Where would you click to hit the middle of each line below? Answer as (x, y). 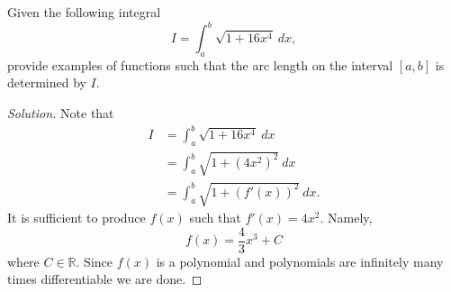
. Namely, (346, 218)
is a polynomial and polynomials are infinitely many (300, 261)
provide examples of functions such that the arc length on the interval (200, 64)
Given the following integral (84, 12)
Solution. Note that (61, 113)
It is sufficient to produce (77, 218)
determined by (47, 82)
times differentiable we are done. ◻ (105, 279)
